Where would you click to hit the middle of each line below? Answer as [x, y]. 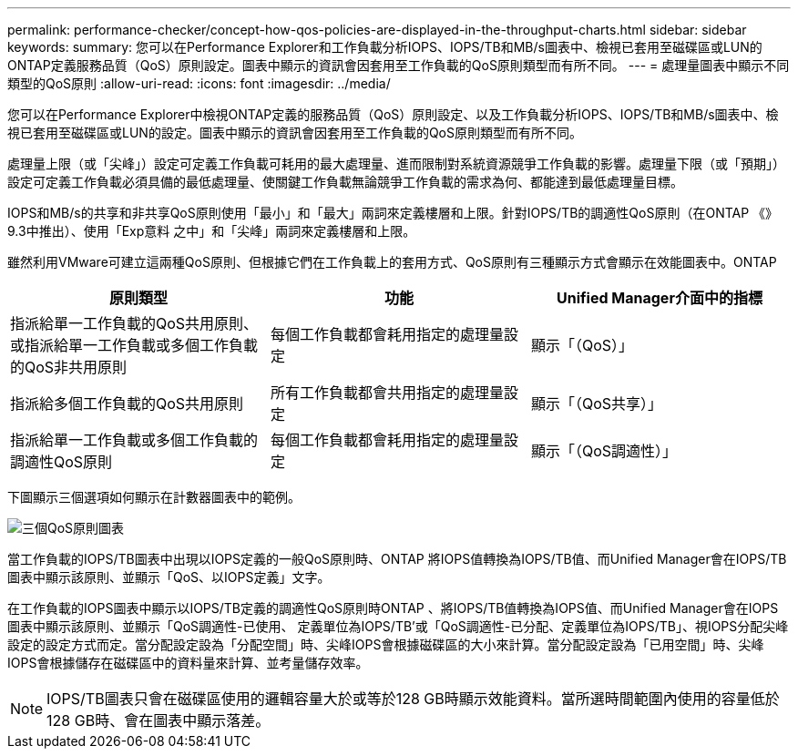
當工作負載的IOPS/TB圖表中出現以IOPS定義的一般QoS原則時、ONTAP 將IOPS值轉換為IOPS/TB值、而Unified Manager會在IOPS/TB [397, 559]
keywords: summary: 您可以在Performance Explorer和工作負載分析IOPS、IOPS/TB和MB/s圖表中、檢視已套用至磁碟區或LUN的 [385, 47]
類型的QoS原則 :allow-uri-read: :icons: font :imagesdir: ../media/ [199, 83]
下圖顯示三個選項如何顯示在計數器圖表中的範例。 [154, 497]
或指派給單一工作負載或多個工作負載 [134, 345]
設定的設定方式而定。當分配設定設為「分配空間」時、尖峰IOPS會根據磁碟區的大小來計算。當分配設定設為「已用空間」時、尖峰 [386, 644]
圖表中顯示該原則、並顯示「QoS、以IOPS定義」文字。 [169, 577]
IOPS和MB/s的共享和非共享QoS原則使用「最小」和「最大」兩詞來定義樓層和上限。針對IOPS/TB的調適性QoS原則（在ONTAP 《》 [393, 213]
